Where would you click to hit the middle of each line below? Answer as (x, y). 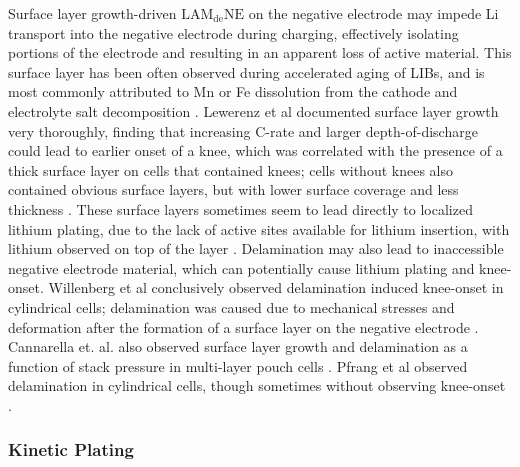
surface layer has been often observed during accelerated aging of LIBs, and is (246, 71)
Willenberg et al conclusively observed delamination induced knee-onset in (276, 287)
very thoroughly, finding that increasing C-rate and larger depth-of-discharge (243, 130)
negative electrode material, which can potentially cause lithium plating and (241, 267)
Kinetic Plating (71, 449)
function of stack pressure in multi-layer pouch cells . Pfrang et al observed (238, 365)
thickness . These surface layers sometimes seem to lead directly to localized (240, 208)
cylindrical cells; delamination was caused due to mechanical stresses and (231, 306)
